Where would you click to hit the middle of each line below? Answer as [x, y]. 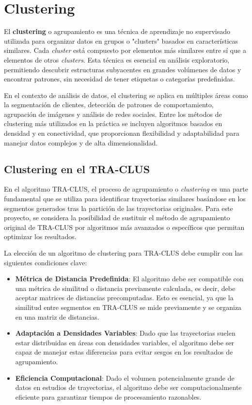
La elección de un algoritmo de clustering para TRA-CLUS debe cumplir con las [123, 253]
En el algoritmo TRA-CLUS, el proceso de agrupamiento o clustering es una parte [126, 189]
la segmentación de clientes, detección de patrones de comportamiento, [109, 105]
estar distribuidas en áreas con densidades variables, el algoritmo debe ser [125, 342]
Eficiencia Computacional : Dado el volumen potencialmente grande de [125, 378]
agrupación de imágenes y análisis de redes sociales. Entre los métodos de [113, 114]
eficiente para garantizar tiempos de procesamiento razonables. [108, 397]
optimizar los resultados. [40, 236]
